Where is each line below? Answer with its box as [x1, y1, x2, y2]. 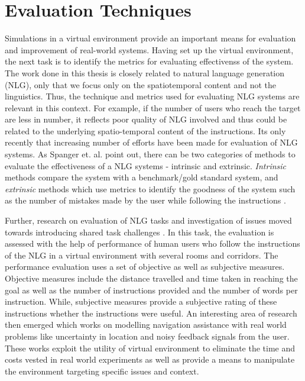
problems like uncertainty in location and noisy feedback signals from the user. [5, 330, 290, 342]
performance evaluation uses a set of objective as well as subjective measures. [5, 260, 285, 273]
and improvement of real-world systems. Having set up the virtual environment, [5, 43, 294, 56]
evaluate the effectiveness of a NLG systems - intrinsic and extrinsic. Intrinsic [5, 159, 287, 172]
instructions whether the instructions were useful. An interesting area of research [5, 306, 297, 319]
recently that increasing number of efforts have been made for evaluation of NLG [5, 136, 298, 148]
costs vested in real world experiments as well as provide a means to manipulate [5, 353, 295, 366]
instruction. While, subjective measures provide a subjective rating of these [5, 295, 277, 308]
